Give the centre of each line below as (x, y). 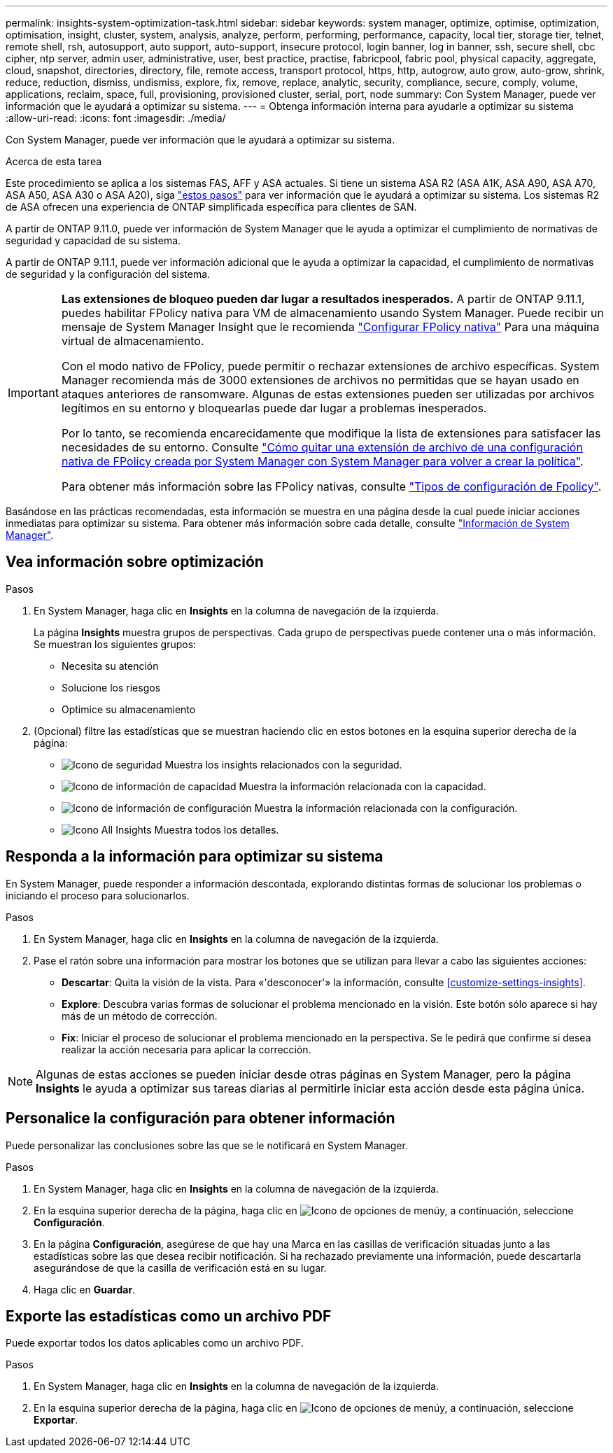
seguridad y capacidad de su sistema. (93, 240)
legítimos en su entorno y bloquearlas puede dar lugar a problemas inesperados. (274, 408)
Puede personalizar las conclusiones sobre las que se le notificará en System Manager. (207, 1145)
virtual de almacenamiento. (133, 341)
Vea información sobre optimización (135, 562)
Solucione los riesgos (111, 687)
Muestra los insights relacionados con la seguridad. (283, 764)
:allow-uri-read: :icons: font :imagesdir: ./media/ (116, 118)
